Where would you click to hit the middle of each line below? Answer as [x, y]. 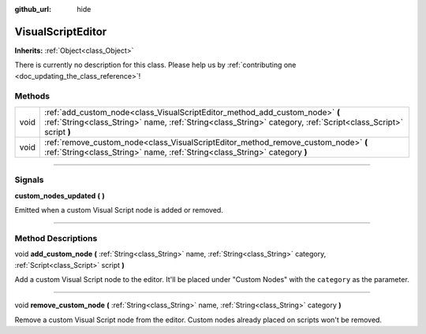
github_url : [33, 9]
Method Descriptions [56, 238]
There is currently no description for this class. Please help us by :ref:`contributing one [155, 65]
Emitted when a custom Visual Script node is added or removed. [119, 210]
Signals [29, 180]
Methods [32, 96]
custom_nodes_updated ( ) [60, 195]
